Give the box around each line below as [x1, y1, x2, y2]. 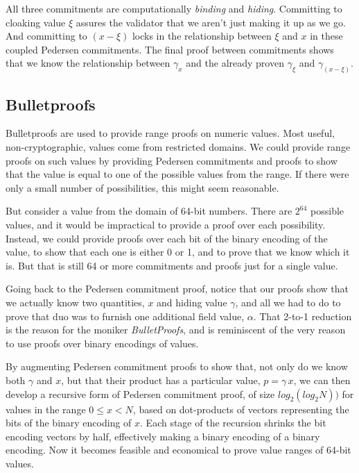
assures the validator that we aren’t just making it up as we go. [76, 15, 346, 29]
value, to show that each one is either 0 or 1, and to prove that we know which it [6, 244, 350, 259]
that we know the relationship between [6, 56, 170, 70]
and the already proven [186, 56, 284, 70]
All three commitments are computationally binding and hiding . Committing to [6, 1, 342, 15]
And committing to [6, 28, 87, 43]
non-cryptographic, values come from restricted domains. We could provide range [6, 140, 351, 154]
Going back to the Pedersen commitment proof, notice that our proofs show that [6, 281, 349, 296]
